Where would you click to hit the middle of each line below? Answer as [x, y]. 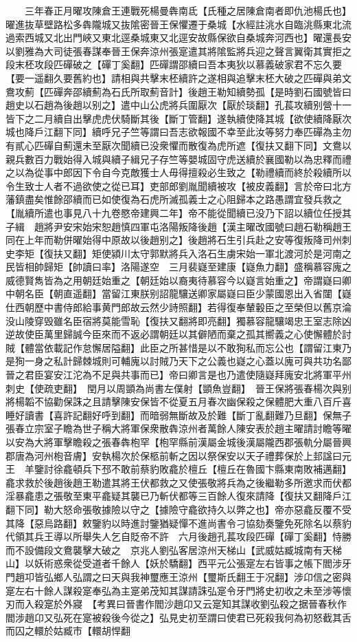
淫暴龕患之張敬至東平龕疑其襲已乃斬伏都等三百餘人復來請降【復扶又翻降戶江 [178, 496]
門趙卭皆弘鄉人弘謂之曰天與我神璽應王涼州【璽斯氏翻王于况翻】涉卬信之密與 [178, 576]
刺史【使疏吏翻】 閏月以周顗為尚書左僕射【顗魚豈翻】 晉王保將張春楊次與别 [178, 388]
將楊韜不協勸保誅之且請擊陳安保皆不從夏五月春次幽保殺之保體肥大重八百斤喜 [178, 402]
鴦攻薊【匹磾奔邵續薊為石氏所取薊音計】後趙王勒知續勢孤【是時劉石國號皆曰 [178, 91]
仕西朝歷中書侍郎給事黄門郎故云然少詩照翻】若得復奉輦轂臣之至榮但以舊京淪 [178, 307]
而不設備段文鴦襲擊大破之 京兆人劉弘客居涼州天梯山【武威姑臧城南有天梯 [174, 549]
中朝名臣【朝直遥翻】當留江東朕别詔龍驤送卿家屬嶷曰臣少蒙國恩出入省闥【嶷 [178, 293]
